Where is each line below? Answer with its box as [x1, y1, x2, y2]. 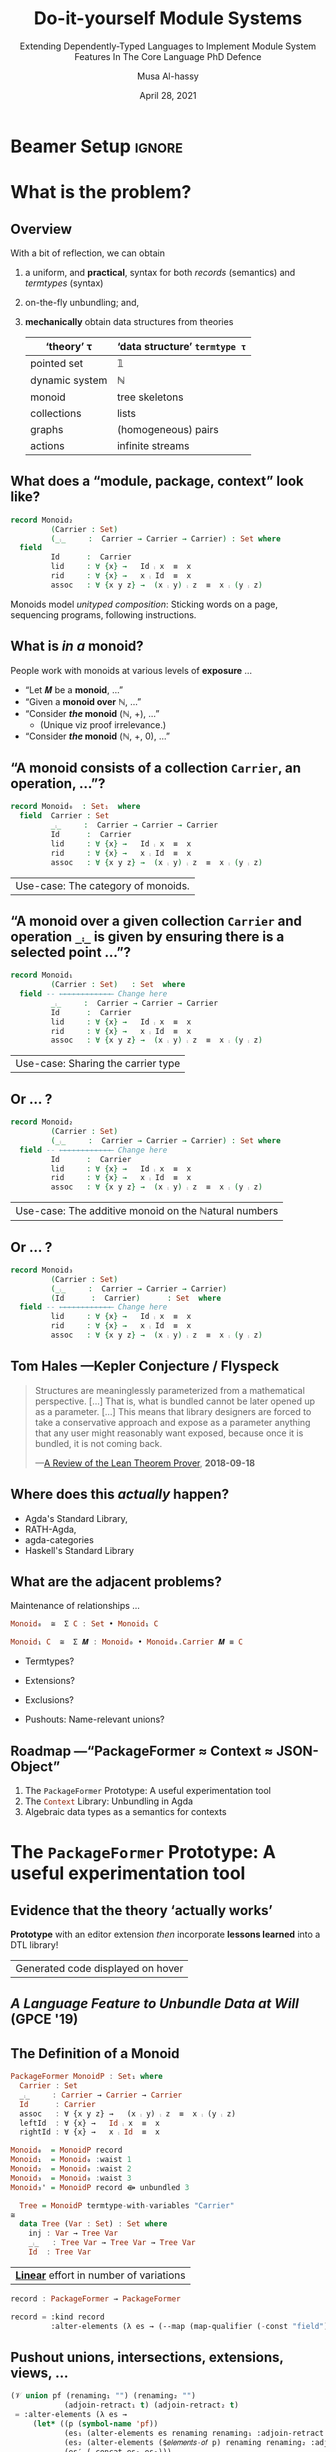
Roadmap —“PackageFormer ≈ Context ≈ [10, 1742, 274, 1759]
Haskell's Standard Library [24, 1544, 135, 1556]
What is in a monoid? [10, 638, 144, 655]
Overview [10, 220, 73, 237]
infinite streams [116, 438, 190, 452]
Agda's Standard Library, [24, 1512, 128, 1524]
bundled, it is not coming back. [34, 1437, 163, 1449]
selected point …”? [10, 943, 132, 961]
